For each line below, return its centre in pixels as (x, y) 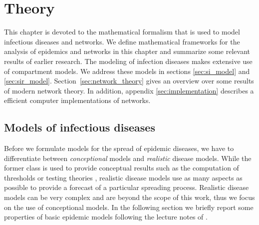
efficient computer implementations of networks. (77, 100)
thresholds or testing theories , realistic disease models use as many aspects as (123, 177)
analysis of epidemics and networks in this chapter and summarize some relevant (127, 51)
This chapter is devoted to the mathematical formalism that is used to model (122, 32)
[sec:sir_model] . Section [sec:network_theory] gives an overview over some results (129, 81)
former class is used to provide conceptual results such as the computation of (122, 168)
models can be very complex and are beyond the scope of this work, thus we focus (129, 197)
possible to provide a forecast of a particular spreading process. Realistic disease (127, 187)
